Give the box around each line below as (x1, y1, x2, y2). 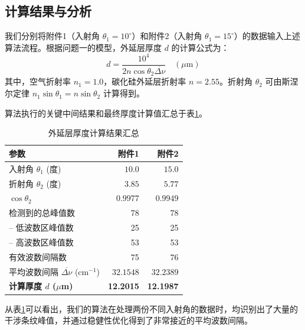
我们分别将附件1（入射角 (5, 30, 100, 42)
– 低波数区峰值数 (9, 221, 74, 234)
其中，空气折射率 (5, 75, 71, 88)
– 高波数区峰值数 (9, 235, 74, 248)
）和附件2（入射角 (132, 30, 202, 42)
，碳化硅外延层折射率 (103, 75, 186, 88)
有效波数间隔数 (9, 250, 67, 263)
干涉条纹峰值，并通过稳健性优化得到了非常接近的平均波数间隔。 (5, 314, 252, 326)
